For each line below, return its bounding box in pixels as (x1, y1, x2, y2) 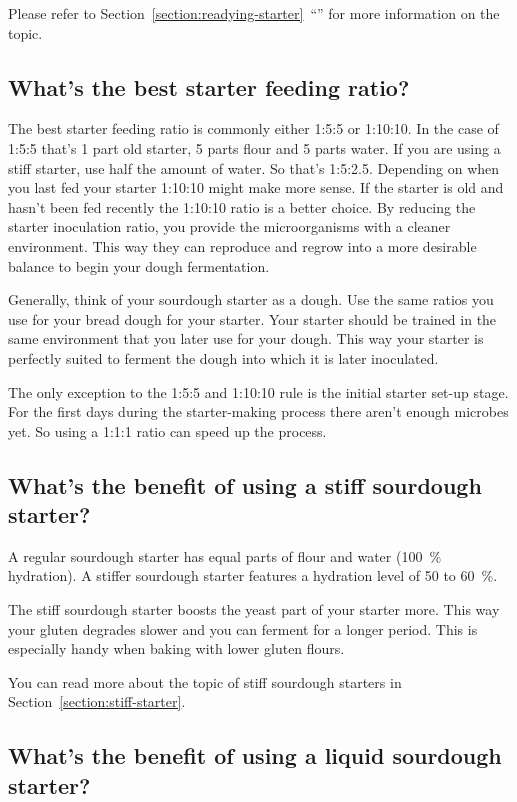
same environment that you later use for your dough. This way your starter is (8, 328, 484, 349)
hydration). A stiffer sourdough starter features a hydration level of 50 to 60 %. (8, 565, 498, 586)
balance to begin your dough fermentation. (8, 255, 270, 276)
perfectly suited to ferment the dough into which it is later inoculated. (8, 347, 439, 368)
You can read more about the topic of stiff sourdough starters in (8, 671, 402, 692)
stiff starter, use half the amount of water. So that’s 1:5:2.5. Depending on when (8, 157, 500, 178)
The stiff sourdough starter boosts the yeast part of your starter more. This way (8, 599, 500, 620)
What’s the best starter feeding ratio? (8, 71, 410, 102)
